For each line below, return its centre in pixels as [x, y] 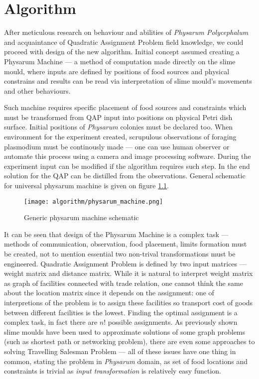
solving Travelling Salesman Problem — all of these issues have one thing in [120, 351]
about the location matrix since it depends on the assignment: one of [109, 293]
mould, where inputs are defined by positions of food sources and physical [117, 71]
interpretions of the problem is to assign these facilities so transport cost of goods [129, 303]
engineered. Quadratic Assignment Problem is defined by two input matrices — [125, 263]
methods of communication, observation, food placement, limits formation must [126, 244]
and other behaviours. [37, 90]
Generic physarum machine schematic [81, 217]
